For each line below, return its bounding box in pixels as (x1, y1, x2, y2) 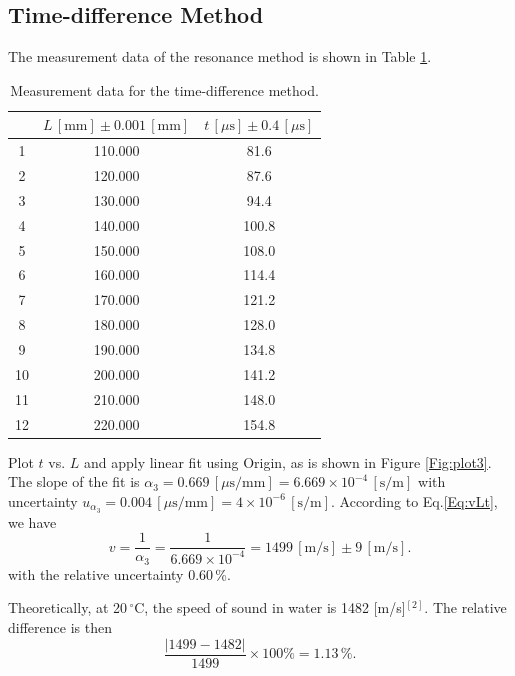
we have (8, 511, 57, 532)
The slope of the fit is (8, 471, 140, 492)
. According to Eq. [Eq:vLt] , (331, 490, 498, 511)
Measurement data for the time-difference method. (10, 79, 319, 100)
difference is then (8, 616, 112, 637)
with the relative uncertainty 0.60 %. (8, 563, 231, 584)
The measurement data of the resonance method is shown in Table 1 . (8, 46, 432, 67)
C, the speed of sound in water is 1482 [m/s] (134, 597, 406, 618)
